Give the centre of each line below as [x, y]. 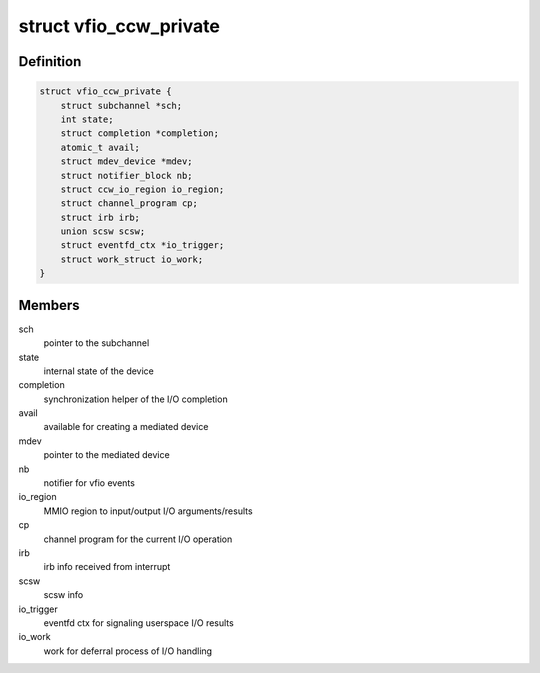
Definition [50, 61]
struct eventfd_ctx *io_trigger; [142, 245]
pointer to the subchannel [96, 343]
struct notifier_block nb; [127, 175]
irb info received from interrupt [107, 567]
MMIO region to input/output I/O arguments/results [148, 511]
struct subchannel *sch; [121, 105]
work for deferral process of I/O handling [128, 651]
